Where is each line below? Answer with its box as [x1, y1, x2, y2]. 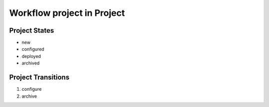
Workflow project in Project [9, 7, 125, 18]
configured [21, 46, 44, 52]
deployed [21, 53, 41, 59]
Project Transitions [9, 73, 70, 82]
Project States [9, 26, 54, 35]
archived [21, 60, 40, 66]
